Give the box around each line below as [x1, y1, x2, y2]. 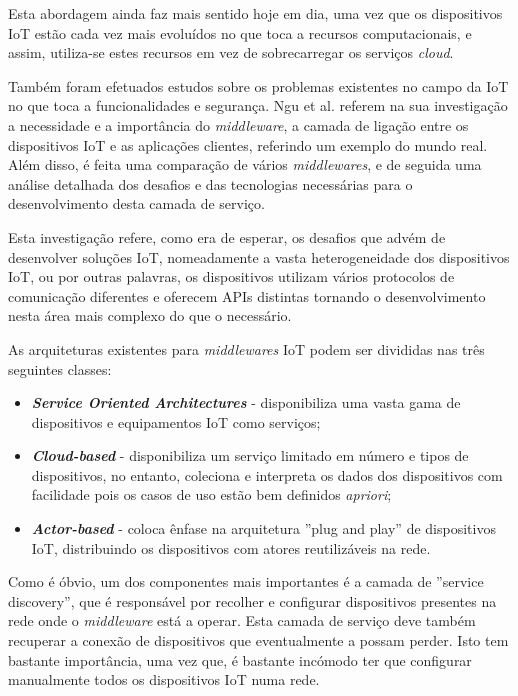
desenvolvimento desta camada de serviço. [8, 193, 265, 214]
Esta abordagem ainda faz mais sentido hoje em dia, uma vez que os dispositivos [8, 3, 503, 23]
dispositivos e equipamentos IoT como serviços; [31, 411, 321, 432]
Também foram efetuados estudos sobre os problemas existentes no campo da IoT [8, 75, 509, 96]
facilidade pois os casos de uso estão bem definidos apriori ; [31, 484, 392, 505]
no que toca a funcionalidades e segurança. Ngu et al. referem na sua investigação [8, 95, 508, 116]
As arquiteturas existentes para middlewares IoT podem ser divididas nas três [8, 338, 485, 359]
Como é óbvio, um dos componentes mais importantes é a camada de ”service [8, 571, 484, 592]
